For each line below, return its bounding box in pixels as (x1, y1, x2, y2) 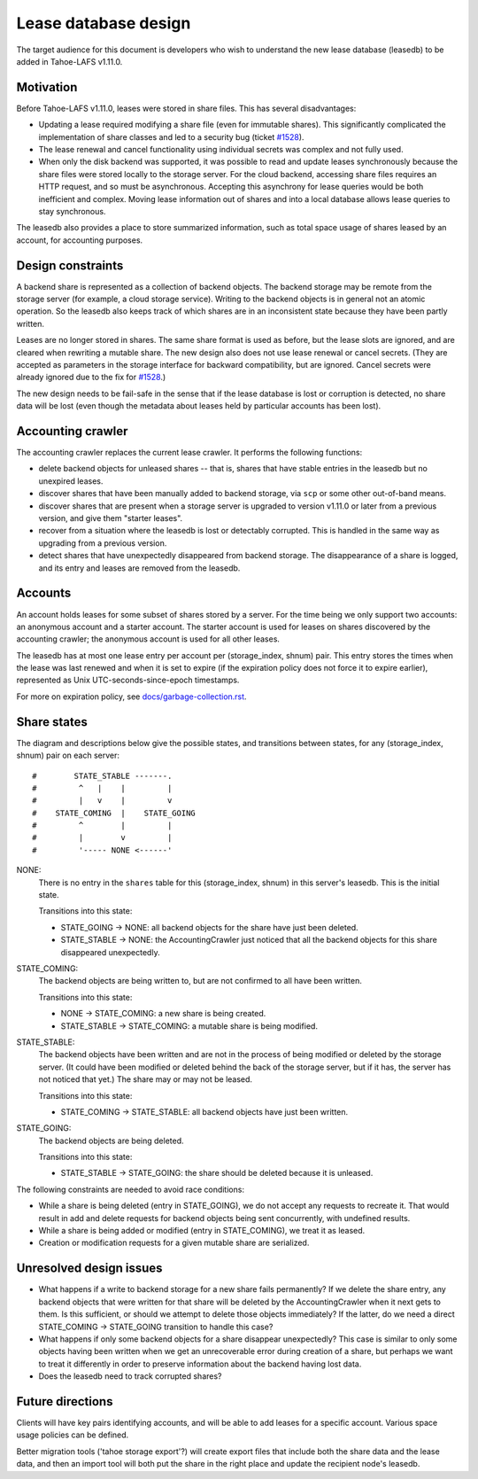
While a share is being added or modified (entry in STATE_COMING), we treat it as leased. (38, 1226, 366, 1236)
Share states (16, 714, 89, 729)
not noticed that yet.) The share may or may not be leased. (38, 1074, 252, 1085)
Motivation (16, 80, 78, 95)
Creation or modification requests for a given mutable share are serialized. (38, 1237, 310, 1249)
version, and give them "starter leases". (38, 513, 183, 524)
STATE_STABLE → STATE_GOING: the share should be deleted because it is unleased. (60, 1168, 374, 1179)
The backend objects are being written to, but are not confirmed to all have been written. (38, 976, 363, 986)
